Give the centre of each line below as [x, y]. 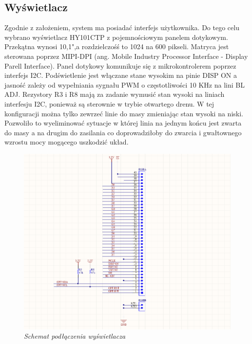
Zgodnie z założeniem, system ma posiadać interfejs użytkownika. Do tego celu [122, 27]
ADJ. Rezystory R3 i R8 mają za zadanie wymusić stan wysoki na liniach [115, 94]
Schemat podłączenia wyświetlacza [75, 336]
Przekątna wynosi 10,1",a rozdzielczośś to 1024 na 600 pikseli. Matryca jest [117, 46]
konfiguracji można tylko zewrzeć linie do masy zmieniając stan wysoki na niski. [124, 113]
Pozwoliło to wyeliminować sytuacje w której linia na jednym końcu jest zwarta [123, 123]
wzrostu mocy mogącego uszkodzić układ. [67, 142]
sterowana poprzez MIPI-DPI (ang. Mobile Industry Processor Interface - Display [126, 56]
